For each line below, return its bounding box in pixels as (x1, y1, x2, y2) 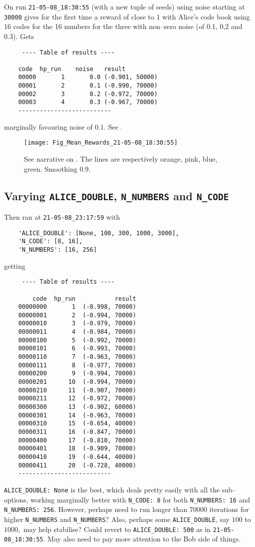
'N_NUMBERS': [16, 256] (18, 246, 97, 253)
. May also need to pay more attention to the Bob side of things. (43, 533, 241, 544)
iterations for (209, 504, 249, 514)
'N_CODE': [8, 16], (18, 238, 83, 245)
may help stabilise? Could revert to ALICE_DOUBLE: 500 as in (23, 523, 211, 534)
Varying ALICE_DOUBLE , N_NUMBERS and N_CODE (4, 188, 229, 203)
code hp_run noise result (18, 65, 126, 73)
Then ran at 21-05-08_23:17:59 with (4, 211, 120, 222)
